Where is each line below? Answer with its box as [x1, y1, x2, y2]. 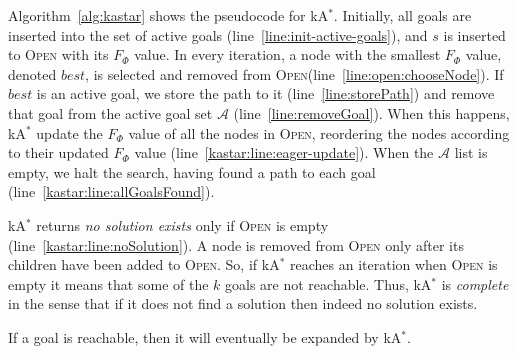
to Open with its [8, 44, 109, 65]
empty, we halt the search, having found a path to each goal [8, 161, 376, 182]
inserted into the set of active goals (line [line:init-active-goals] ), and [8, 24, 428, 45]
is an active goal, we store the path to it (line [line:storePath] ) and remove [36, 83, 495, 104]
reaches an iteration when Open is [289, 254, 498, 275]
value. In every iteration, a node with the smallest [134, 44, 441, 65]
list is [454, 142, 488, 163]
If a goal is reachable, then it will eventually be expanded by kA [8, 326, 402, 347]
